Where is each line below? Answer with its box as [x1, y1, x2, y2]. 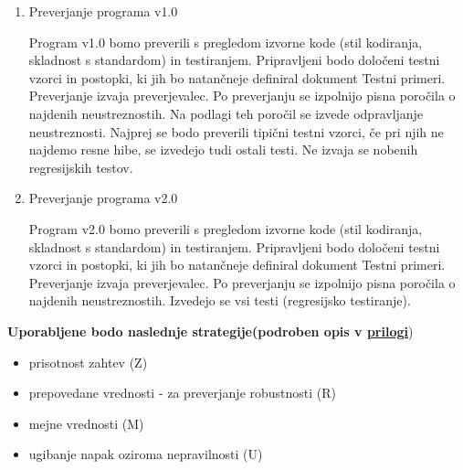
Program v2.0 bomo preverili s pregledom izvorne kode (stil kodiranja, [28, 219, 423, 238]
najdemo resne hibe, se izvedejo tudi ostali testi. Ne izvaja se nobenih [28, 140, 418, 159]
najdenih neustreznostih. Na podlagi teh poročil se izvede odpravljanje [28, 103, 424, 123]
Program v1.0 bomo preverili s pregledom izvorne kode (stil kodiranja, [28, 32, 423, 51]
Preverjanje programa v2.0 [28, 188, 178, 208]
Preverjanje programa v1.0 [28, 2, 178, 20]
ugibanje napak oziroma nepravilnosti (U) [28, 444, 263, 464]
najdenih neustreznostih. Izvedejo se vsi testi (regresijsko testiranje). [28, 291, 411, 310]
